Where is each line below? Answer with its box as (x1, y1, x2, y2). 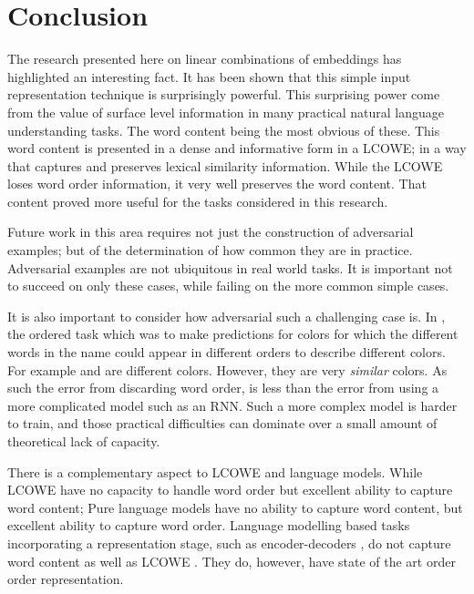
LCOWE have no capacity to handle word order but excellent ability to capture (7, 480, 453, 499)
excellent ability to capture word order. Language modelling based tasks (7, 516, 410, 535)
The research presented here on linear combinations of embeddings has (7, 49, 402, 68)
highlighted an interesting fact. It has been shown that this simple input (7, 67, 411, 86)
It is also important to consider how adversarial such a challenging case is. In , (7, 306, 446, 325)
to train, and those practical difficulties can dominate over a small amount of (7, 414, 438, 433)
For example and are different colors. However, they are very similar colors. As (7, 360, 448, 379)
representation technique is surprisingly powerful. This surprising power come (7, 85, 440, 104)
